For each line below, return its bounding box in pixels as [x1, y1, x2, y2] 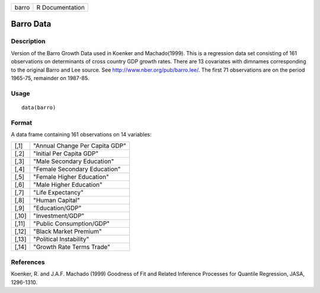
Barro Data [11, 19, 52, 29]
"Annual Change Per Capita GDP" [33, 142, 127, 150]
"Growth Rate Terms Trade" [33, 243, 111, 251]
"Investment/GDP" [33, 212, 85, 220]
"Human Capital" [33, 196, 80, 205]
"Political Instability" [33, 235, 89, 243]
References [11, 258, 45, 266]
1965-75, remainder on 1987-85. [11, 74, 89, 81]
